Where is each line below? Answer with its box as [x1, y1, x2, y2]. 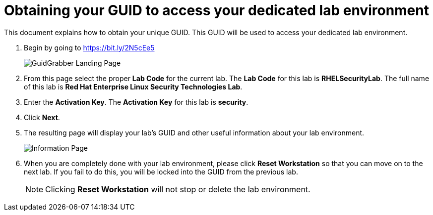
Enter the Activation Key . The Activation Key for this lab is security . [24, 97, 248, 106]
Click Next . [24, 113, 60, 122]
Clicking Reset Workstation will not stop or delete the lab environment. [45, 184, 310, 194]
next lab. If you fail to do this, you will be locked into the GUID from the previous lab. [24, 167, 298, 176]
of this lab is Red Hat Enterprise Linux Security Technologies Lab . [24, 82, 243, 91]
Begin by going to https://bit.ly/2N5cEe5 [24, 43, 155, 52]
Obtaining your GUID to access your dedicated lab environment [4, 2, 429, 19]
